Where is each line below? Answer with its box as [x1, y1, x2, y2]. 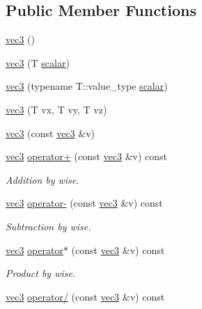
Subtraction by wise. [6, 219, 91, 233]
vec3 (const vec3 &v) [6, 125, 95, 140]
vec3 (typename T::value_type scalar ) [6, 79, 168, 93]
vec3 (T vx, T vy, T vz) [6, 102, 107, 116]
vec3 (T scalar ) [6, 55, 70, 70]
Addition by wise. [6, 172, 79, 187]
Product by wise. [6, 266, 76, 280]
